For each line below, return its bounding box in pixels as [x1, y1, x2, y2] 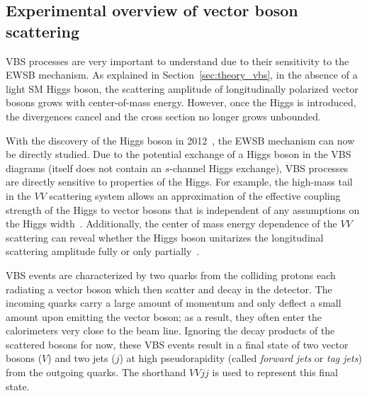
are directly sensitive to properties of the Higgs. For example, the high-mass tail [6, 174, 353, 189]
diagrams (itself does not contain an [6, 160, 162, 175]
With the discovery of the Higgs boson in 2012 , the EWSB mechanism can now [6, 132, 355, 147]
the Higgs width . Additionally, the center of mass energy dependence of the [6, 216, 337, 231]
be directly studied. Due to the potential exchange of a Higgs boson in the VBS [6, 147, 351, 162]
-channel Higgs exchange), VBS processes [169, 160, 349, 175]
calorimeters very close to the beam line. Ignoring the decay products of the [6, 323, 335, 338]
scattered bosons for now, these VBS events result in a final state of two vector [6, 336, 349, 351]
